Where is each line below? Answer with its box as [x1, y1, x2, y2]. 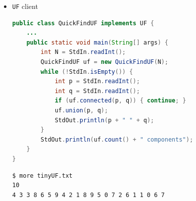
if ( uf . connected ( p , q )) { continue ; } [54, 97, 186, 104]
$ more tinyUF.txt [12, 172, 73, 179]
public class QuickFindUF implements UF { [12, 19, 154, 27]
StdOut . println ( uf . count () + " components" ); [41, 136, 194, 143]
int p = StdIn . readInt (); [54, 78, 140, 85]
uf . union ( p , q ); [54, 107, 108, 114]
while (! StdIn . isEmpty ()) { [41, 68, 133, 75]
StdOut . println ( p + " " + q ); [54, 116, 154, 124]
